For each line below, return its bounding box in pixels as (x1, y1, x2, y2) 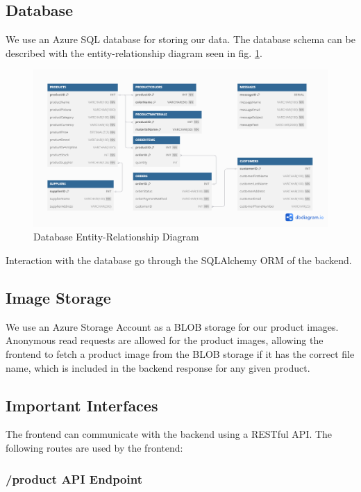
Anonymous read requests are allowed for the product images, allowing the (6, 333, 324, 347)
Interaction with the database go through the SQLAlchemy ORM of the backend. (6, 253, 352, 268)
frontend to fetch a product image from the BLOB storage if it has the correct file (6, 347, 355, 361)
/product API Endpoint (6, 470, 142, 487)
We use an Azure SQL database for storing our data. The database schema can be (6, 32, 355, 47)
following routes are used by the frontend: (6, 441, 183, 455)
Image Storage (6, 287, 111, 309)
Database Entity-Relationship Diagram (33, 229, 199, 244)
